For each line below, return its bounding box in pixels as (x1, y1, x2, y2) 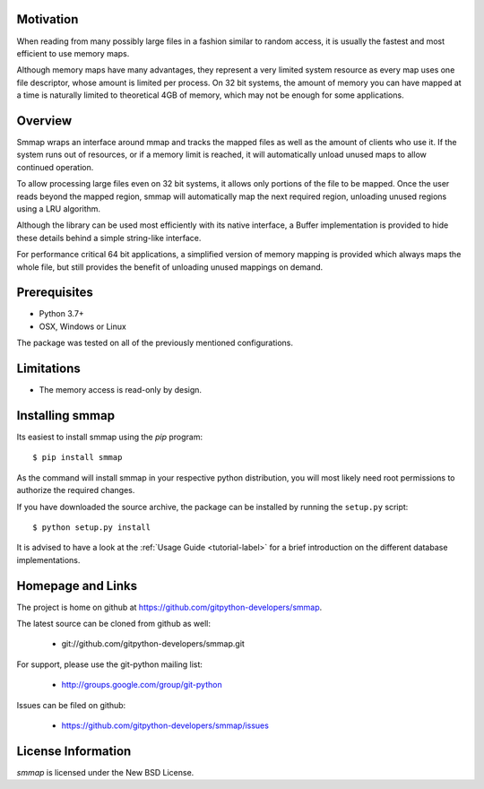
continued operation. (16, 161, 94, 172)
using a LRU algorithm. (16, 203, 101, 214)
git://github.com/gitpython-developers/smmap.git (61, 638, 246, 649)
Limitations (16, 361, 81, 376)
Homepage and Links (16, 578, 138, 594)
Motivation (16, 12, 79, 27)
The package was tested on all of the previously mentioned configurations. (16, 337, 294, 349)
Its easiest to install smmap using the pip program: (16, 431, 203, 442)
